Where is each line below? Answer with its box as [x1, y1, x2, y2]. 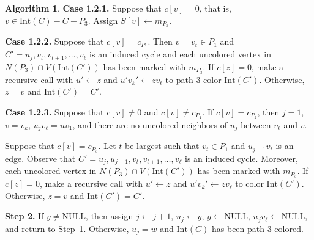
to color [235, 177, 264, 190]
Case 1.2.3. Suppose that [5, 105, 104, 118]
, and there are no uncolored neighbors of [72, 118, 228, 131]
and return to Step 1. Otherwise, [5, 222, 129, 235]
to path [165, 73, 193, 85]
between [241, 118, 271, 131]
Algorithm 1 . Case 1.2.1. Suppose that [5, 2, 162, 14]
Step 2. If [5, 209, 44, 222]
